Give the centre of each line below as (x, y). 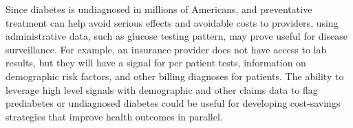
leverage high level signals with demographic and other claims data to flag (162, 89)
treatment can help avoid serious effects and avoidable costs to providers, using (172, 22)
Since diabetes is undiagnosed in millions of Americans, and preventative (159, 9)
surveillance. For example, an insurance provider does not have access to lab (166, 49)
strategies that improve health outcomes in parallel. (114, 116)
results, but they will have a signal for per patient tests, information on (156, 63)
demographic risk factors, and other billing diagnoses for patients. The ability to (175, 76)
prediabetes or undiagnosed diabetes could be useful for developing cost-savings (173, 103)
